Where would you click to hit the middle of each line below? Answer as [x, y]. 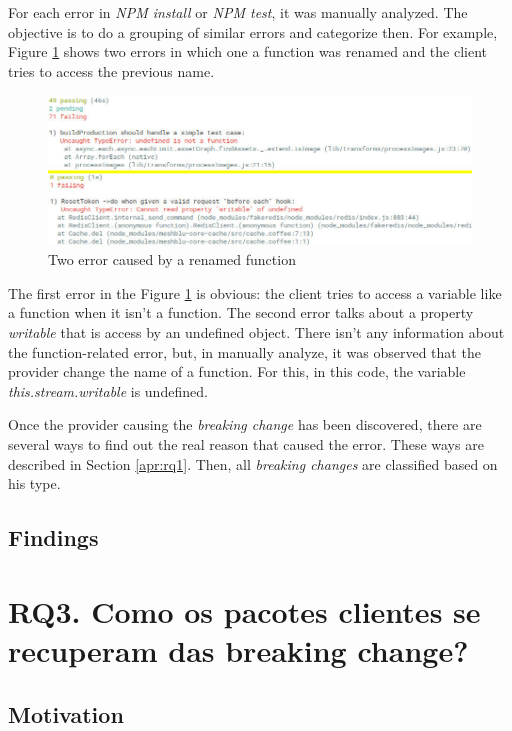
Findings [53, 537]
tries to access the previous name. [111, 70]
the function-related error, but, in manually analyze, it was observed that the [244, 351]
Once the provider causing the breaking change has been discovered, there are [245, 424]
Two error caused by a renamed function [172, 259]
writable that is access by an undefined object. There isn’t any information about [256, 332]
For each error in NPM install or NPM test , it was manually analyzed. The [238, 12]
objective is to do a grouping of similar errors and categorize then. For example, [253, 31]
